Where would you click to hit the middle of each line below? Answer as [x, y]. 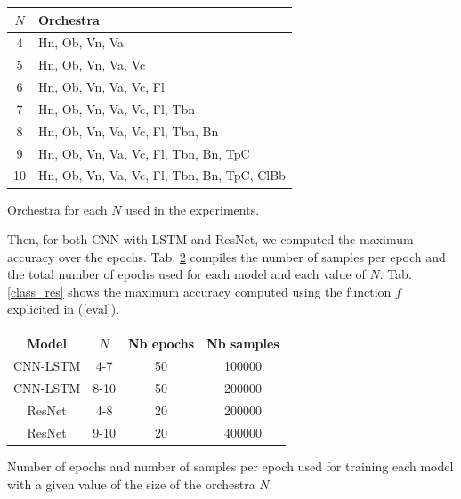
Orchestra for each [57, 209]
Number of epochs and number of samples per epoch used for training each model [230, 466]
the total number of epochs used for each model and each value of [186, 274]
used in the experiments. [193, 209]
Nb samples [243, 343]
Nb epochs [161, 343]
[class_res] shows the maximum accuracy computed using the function [199, 291]
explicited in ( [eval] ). [64, 309]
